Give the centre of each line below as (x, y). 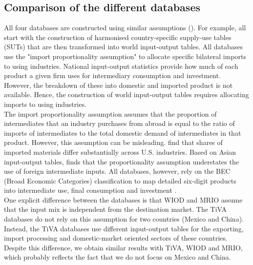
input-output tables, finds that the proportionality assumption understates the (121, 161)
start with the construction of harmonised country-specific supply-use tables (118, 37)
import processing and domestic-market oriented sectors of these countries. (116, 238)
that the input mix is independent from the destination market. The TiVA (116, 209)
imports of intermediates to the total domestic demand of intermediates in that (123, 132)
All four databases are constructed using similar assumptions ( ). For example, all (125, 28)
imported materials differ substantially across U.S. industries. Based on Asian (120, 152)
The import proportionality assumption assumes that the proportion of (110, 113)
